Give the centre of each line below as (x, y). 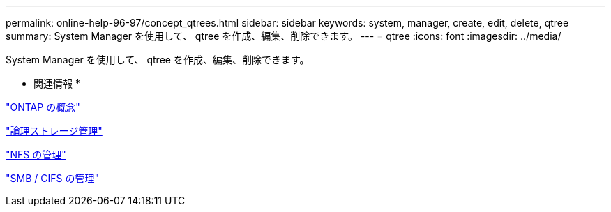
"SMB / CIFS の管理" (52, 178)
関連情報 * (57, 83)
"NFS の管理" (36, 154)
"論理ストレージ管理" (54, 131)
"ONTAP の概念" (43, 107)
